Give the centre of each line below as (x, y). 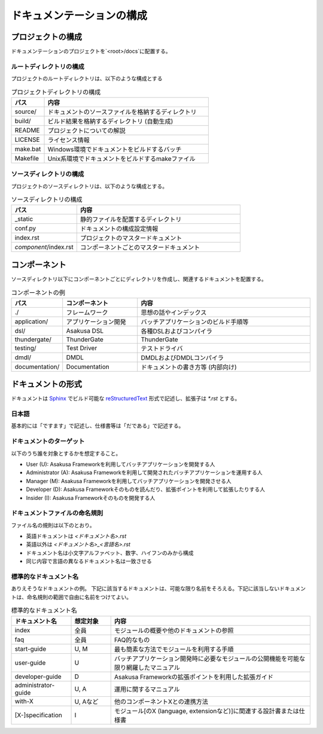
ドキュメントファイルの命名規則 (57, 513)
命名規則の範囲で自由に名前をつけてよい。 (79, 597)
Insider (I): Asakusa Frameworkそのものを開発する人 (91, 498)
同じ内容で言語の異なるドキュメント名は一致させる (89, 561)
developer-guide (38, 677)
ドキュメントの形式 (46, 384)
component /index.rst (44, 247)
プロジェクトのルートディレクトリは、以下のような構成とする (87, 78)
